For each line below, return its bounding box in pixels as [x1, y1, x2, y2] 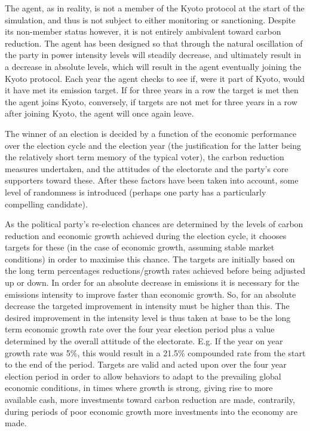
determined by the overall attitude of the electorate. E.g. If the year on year [5, 335, 283, 347]
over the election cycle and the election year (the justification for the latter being [5, 139, 302, 151]
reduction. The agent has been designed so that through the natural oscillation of [5, 36, 303, 49]
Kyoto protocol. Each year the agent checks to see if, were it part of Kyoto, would [5, 72, 305, 84]
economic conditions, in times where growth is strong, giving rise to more [5, 381, 273, 394]
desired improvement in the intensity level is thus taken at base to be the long [5, 311, 291, 323]
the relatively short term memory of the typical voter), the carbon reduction [5, 151, 284, 163]
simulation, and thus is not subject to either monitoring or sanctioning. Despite [5, 13, 296, 26]
